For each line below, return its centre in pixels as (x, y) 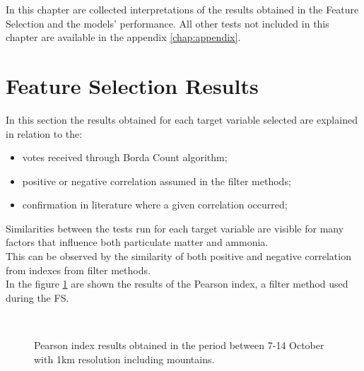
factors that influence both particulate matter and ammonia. (137, 242)
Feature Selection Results (132, 85)
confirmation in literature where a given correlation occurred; (155, 205)
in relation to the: (44, 133)
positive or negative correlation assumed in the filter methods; (157, 181)
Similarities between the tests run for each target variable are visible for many (175, 228)
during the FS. (37, 297)
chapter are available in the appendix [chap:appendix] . (123, 37)
